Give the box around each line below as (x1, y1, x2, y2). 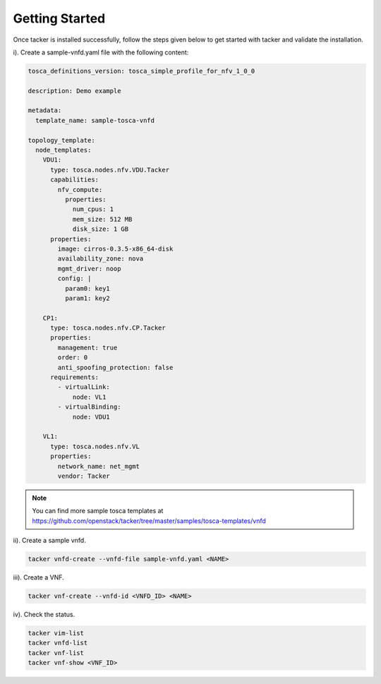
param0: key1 (64, 284, 111, 292)
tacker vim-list (28, 629, 85, 637)
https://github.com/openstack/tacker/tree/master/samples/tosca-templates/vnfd (32, 516, 266, 525)
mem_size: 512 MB (72, 215, 133, 223)
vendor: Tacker (57, 472, 111, 480)
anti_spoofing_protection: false (57, 364, 174, 371)
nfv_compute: (57, 186, 103, 193)
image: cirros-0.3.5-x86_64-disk (57, 244, 174, 253)
